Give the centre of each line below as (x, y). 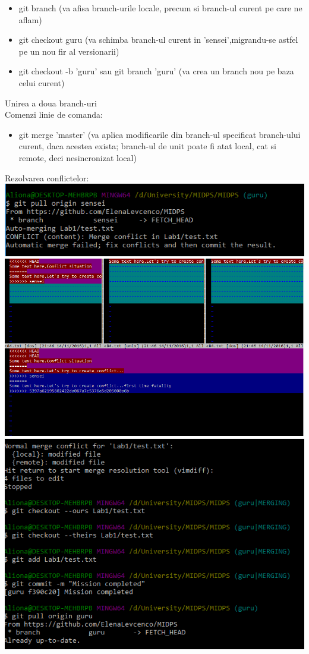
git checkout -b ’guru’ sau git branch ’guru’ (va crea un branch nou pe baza (156, 71)
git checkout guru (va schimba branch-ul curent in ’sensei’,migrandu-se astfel (158, 40)
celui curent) (42, 82)
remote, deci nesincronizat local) (78, 157)
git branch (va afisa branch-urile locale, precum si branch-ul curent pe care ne (160, 8)
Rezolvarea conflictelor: (47, 177)
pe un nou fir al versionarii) (69, 51)
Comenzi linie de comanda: (54, 114)
